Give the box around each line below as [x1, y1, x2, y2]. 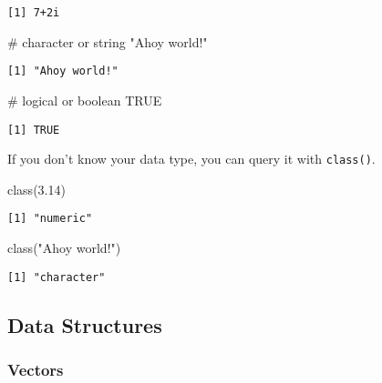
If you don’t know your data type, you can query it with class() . [7, 149, 376, 168]
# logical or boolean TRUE [7, 90, 162, 109]
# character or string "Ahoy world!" [7, 32, 208, 51]
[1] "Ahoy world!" [7, 65, 119, 78]
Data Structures [7, 310, 162, 338]
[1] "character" [7, 270, 106, 284]
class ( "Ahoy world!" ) [7, 238, 121, 257]
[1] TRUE [7, 123, 60, 136]
